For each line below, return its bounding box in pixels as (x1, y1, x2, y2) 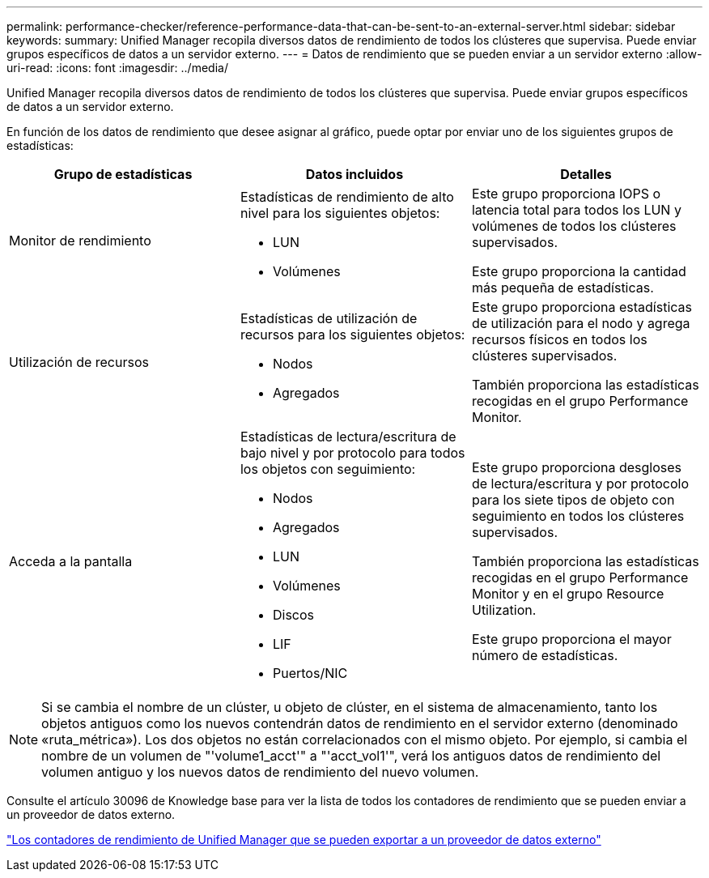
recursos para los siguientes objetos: (240, 326, 465, 343)
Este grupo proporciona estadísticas (471, 299, 692, 315)
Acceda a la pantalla (9, 553, 133, 569)
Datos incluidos (305, 166, 404, 182)
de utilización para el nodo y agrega (471, 315, 690, 331)
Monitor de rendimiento (9, 232, 151, 249)
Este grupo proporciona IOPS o (471, 185, 661, 202)
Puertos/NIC (272, 665, 348, 681)
